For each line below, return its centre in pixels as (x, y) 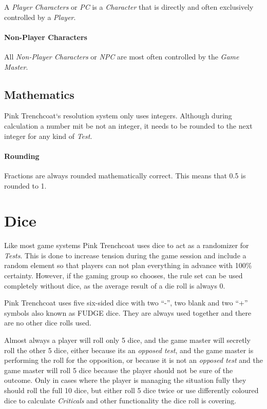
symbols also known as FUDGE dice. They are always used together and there (128, 312)
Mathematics (39, 94)
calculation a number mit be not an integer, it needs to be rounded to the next (128, 125)
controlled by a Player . (40, 17)
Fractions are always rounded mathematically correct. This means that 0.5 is (125, 175)
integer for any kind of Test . (48, 136)
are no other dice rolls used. (48, 323)
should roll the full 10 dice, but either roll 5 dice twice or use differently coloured (131, 390)
